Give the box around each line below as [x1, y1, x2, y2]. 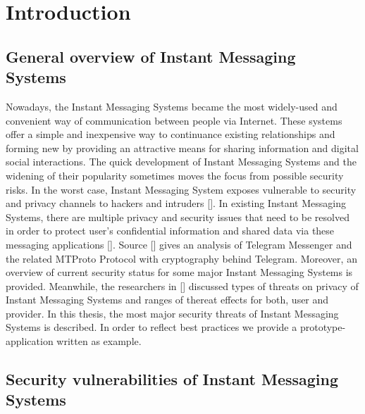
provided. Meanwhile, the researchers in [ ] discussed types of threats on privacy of [6, 278, 359, 293]
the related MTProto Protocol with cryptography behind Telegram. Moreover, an [6, 251, 357, 265]
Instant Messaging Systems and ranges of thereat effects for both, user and [6, 292, 329, 307]
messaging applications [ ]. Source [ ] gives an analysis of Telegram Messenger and [6, 237, 352, 251]
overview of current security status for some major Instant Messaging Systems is [6, 265, 353, 280]
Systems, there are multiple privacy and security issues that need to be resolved [6, 209, 349, 224]
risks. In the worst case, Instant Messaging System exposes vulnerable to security [6, 182, 357, 196]
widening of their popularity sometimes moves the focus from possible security [6, 168, 344, 182]
